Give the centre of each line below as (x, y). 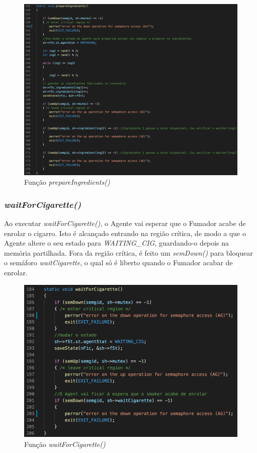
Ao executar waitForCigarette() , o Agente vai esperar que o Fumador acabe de (125, 223)
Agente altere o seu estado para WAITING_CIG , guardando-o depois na (116, 243)
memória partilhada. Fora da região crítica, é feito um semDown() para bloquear (128, 252)
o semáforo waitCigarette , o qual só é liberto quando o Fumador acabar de (118, 262)
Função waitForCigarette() (65, 444)
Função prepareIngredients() (67, 182)
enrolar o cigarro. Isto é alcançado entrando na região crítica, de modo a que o (125, 233)
